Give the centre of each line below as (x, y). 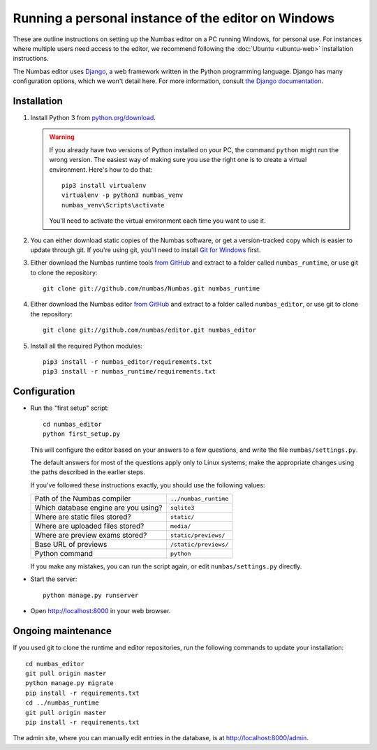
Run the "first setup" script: (70, 408)
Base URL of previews (71, 545)
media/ (180, 526)
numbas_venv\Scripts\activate (113, 205)
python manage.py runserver (91, 595)
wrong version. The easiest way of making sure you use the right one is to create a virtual (178, 160)
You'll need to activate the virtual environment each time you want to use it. (157, 221)
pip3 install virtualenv (104, 185)
